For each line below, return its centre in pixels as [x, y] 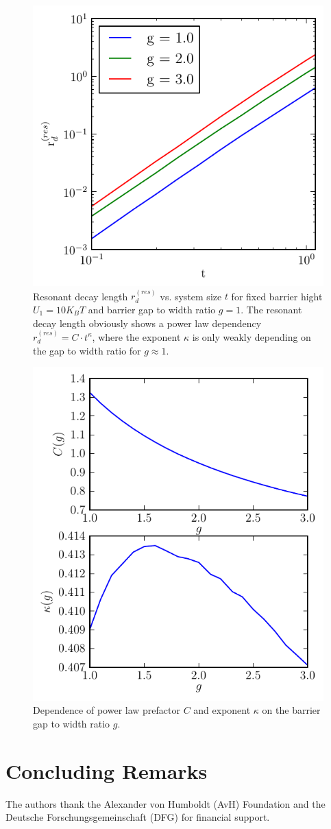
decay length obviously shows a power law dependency [147, 323]
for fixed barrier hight [277, 296]
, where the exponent [136, 336]
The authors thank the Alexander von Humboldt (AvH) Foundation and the [165, 803]
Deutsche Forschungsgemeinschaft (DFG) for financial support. [138, 817]
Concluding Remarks [107, 770]
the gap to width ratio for [87, 350]
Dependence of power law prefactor [107, 710]
